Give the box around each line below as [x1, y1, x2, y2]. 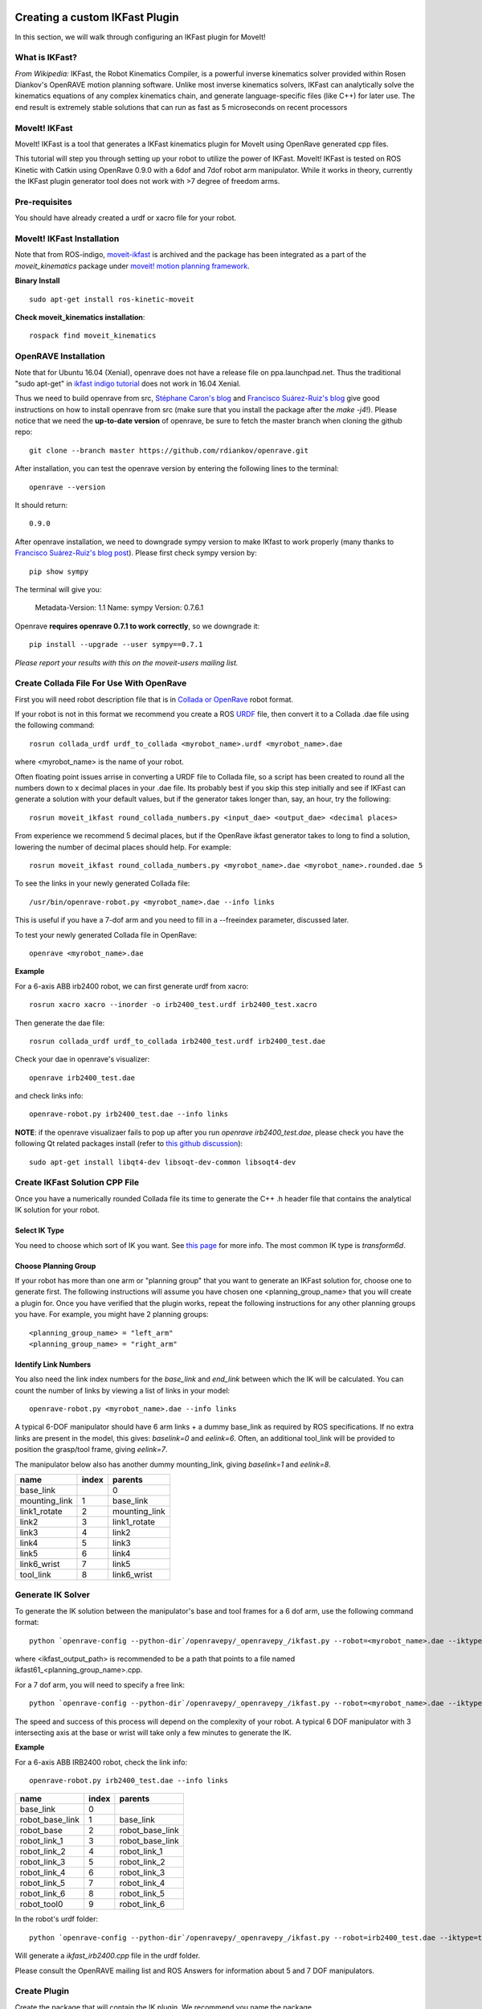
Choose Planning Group [14, 1261, 96, 1270]
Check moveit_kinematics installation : [14, 312, 145, 321]
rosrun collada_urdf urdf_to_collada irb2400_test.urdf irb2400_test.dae [29, 1037, 326, 1045]
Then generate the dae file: [14, 1017, 105, 1028]
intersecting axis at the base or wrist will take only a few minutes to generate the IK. [14, 1728, 292, 1737]
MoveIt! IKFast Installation [14, 233, 120, 244]
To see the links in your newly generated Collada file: [14, 878, 190, 888]
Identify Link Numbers [14, 1359, 92, 1369]
